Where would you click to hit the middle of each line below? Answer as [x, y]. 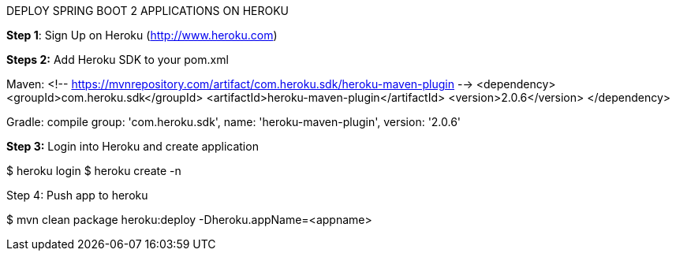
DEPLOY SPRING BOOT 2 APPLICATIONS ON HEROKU [148, 11]
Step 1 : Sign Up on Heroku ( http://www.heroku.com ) [142, 35]
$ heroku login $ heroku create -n [94, 171]
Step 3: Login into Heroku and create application [133, 146]
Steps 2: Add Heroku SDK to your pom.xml [118, 60]
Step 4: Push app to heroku [77, 195]
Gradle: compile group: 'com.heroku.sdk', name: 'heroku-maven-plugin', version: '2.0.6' [234, 122]
